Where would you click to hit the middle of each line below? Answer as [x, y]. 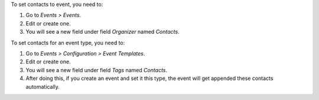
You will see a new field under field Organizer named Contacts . [102, 32]
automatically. [43, 86]
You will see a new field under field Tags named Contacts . [97, 70]
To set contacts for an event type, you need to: [68, 43]
